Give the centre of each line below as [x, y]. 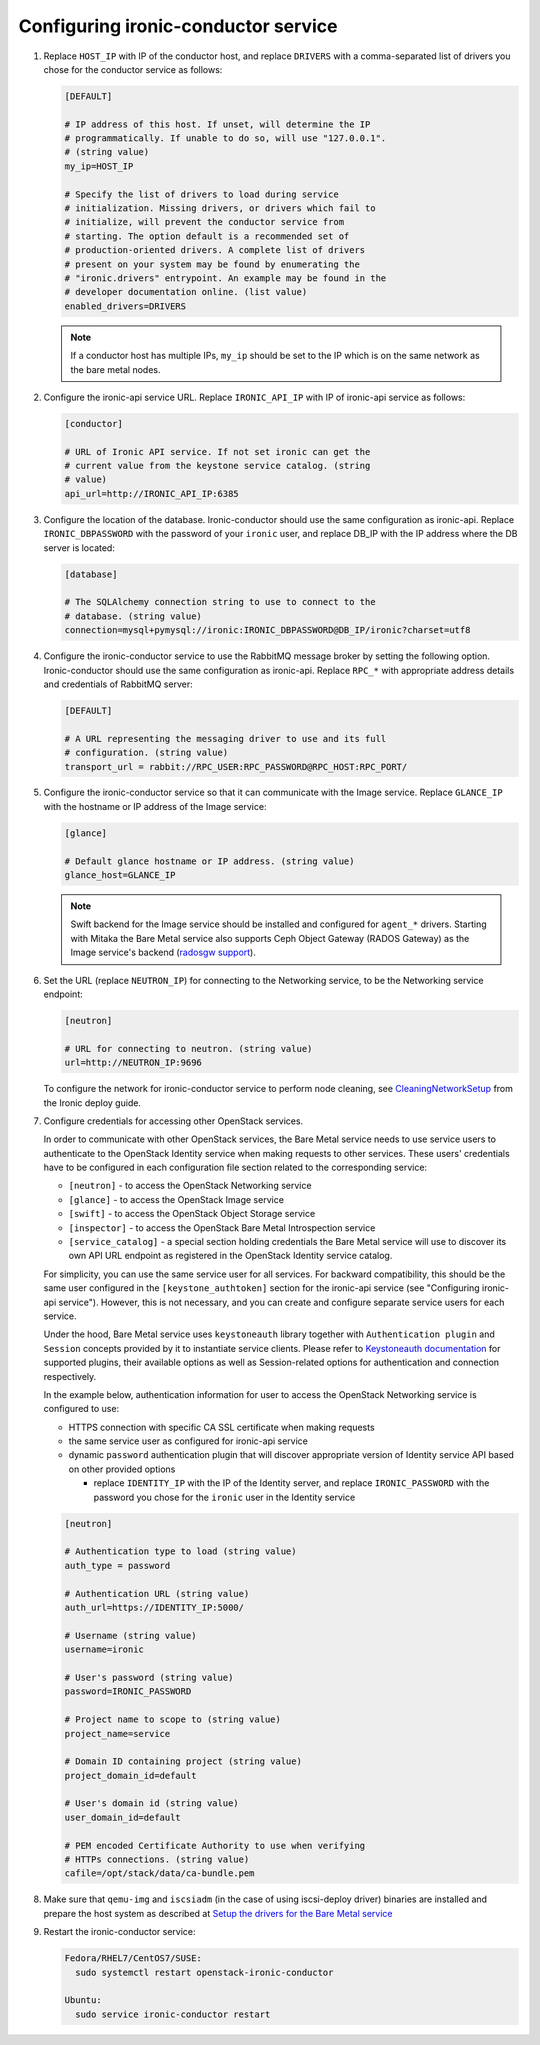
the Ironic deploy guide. [92, 1102]
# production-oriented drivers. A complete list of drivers [215, 250]
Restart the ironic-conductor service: [119, 1932]
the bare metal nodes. [115, 369]
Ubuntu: [83, 2000]
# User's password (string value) [149, 1677]
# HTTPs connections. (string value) [157, 1859]
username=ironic [104, 1649]
